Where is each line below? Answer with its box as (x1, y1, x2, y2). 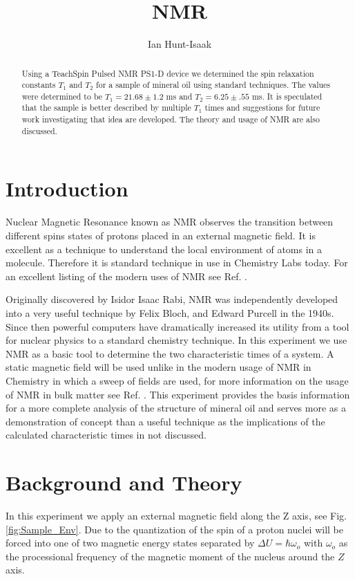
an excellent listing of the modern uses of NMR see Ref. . (6, 268, 247, 283)
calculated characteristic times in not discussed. (6, 428, 207, 442)
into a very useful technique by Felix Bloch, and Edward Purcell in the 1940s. (6, 305, 334, 320)
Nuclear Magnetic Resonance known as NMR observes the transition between (6, 214, 334, 229)
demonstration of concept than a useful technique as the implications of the (6, 414, 325, 428)
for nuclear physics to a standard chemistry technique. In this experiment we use (6, 333, 347, 347)
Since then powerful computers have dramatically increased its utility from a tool (6, 319, 349, 333)
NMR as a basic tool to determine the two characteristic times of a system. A (6, 346, 334, 360)
